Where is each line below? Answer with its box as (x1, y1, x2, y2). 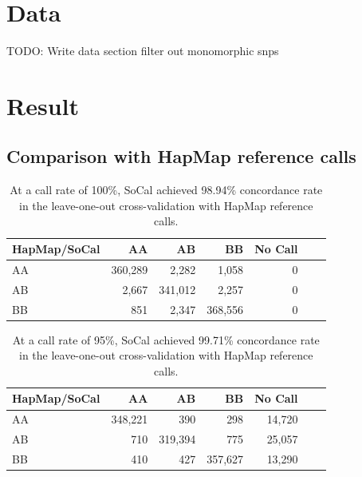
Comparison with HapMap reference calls (6, 144, 356, 169)
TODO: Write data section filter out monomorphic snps (6, 42, 279, 59)
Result (6, 89, 79, 121)
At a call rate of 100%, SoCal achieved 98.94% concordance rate (10, 181, 323, 198)
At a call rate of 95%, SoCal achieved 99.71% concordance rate (12, 331, 320, 348)
